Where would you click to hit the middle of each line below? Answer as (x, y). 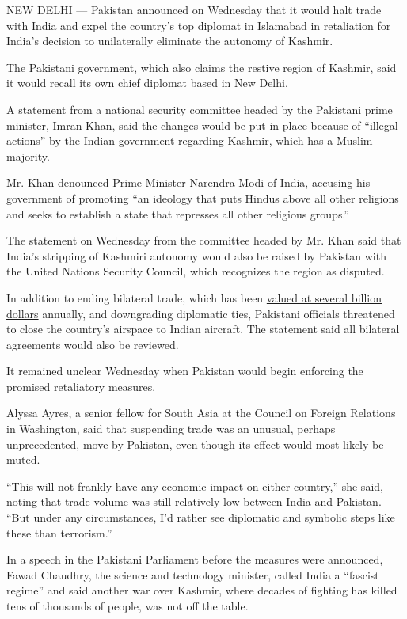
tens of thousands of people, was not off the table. (127, 606)
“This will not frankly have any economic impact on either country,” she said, (195, 486)
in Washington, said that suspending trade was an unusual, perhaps (171, 429)
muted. (23, 460)
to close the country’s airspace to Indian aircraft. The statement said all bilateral (203, 329)
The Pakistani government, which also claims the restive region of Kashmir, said (202, 67)
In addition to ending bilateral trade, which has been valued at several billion (194, 297)
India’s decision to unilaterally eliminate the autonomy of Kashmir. (170, 41)
